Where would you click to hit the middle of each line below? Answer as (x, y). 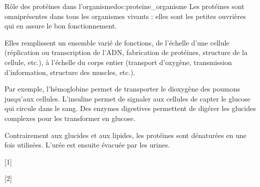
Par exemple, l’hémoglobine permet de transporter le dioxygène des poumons (122, 89)
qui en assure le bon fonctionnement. (61, 26)
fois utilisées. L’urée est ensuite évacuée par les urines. (87, 145)
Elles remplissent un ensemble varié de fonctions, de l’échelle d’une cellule (117, 42)
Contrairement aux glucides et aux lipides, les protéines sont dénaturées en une (126, 135)
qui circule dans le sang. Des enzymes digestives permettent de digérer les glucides (130, 108)
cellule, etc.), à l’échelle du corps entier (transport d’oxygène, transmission (118, 62)
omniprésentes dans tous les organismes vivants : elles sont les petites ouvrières (125, 16)
